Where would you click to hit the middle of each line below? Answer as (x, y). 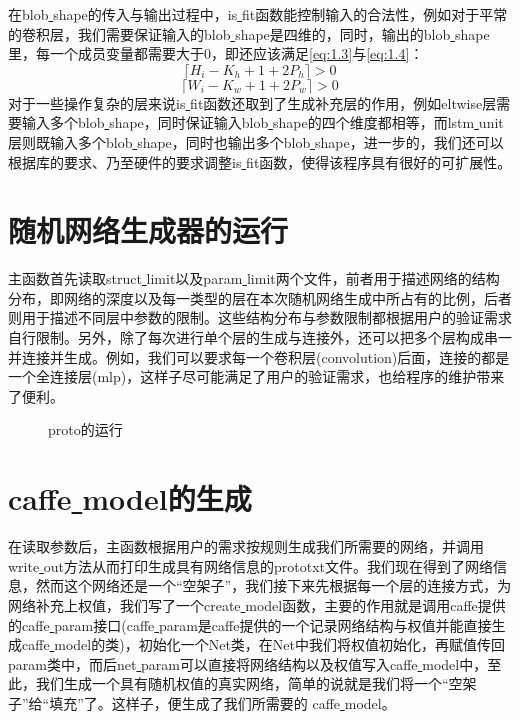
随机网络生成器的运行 (148, 230)
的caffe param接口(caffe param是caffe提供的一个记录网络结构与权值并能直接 (250, 624)
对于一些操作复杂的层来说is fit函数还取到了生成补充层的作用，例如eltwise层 (252, 102)
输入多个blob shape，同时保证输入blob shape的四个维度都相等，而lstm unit (262, 122)
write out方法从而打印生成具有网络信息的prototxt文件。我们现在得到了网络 (251, 565)
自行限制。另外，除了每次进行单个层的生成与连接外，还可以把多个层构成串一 (260, 337)
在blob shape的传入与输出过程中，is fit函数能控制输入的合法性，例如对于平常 (258, 14)
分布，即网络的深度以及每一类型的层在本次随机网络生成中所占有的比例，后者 (260, 297)
